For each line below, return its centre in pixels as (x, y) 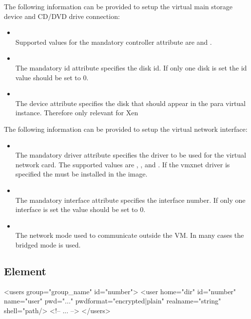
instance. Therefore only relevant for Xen (77, 113)
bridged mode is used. (48, 244)
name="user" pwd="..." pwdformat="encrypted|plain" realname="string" (113, 301)
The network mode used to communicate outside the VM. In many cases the (130, 235)
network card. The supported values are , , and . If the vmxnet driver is (123, 164)
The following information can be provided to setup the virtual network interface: (126, 129)
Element (25, 271)
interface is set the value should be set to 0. (80, 209)
